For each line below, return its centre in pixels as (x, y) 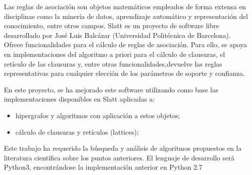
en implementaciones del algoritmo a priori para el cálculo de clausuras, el (115, 54)
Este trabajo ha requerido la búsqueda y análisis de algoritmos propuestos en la (123, 148)
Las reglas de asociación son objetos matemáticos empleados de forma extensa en (125, 6)
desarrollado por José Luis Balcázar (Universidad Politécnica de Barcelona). (117, 35)
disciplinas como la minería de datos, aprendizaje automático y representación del (126, 16)
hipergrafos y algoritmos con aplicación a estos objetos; (98, 115)
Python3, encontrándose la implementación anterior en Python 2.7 (103, 167)
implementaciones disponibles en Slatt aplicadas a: (79, 99)
